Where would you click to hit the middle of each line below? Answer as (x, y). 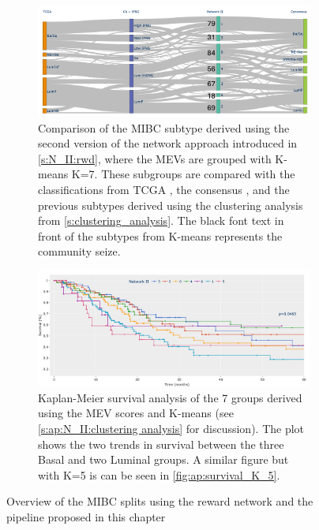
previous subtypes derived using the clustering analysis (171, 205)
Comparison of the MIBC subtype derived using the (164, 127)
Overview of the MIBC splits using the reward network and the (160, 501)
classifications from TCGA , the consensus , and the (164, 190)
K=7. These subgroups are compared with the (183, 174)
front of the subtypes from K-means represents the (160, 235)
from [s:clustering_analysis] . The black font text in (161, 220)
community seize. (79, 251)
